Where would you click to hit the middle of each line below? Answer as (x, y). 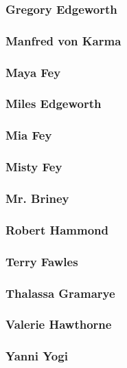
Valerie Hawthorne (59, 324)
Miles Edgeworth (54, 104)
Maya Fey (33, 72)
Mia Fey (29, 135)
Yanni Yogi (37, 356)
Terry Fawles (42, 261)
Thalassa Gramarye (60, 293)
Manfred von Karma (63, 40)
